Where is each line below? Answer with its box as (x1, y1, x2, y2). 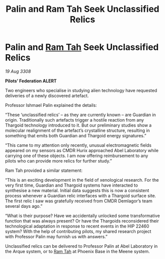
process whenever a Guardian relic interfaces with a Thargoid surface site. (5, 193, 156, 198)
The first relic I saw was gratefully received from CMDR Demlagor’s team (5, 198, 153, 204)
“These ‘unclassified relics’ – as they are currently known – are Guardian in (5, 112, 156, 118)
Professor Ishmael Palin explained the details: (5, 102, 97, 108)
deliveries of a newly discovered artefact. (5, 93, 89, 98)
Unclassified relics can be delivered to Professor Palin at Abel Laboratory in (5, 243, 158, 249)
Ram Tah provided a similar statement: (5, 167, 82, 173)
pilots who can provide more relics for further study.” (5, 158, 112, 163)
